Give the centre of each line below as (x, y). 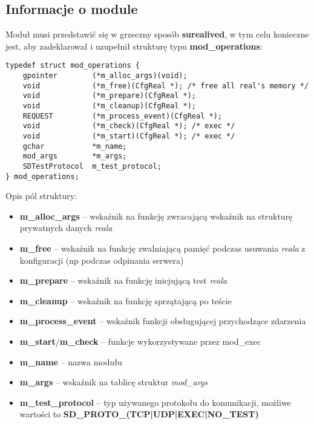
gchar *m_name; (75, 146)
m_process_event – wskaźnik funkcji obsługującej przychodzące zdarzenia (163, 321)
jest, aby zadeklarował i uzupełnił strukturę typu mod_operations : (134, 46)
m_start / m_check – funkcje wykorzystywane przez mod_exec (140, 341)
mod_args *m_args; (75, 156)
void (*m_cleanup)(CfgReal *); (109, 106)
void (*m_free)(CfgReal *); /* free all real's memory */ (166, 86)
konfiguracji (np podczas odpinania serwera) (102, 260)
